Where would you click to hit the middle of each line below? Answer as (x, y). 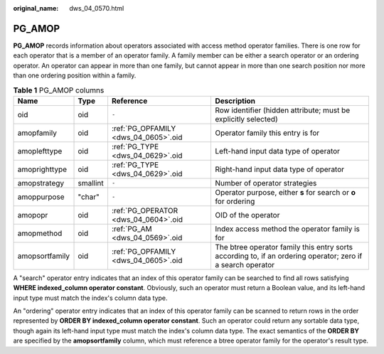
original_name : (36, 8)
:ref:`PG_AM (132, 229)
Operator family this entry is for (267, 133)
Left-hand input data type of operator (277, 151)
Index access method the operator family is (287, 229)
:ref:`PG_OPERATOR (145, 210)
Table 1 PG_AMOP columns (59, 90)
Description (235, 101)
